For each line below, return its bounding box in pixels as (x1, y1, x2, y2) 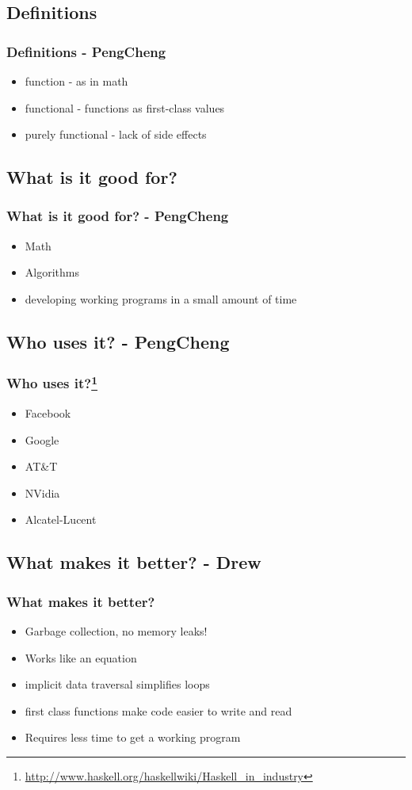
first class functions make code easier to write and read (25, 702, 292, 719)
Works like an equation (25, 649, 137, 666)
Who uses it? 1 (6, 372, 98, 393)
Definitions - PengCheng (6, 41, 166, 61)
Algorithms (25, 264, 79, 281)
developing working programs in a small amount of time (25, 290, 297, 307)
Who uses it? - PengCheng (6, 329, 230, 353)
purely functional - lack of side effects (25, 126, 207, 143)
